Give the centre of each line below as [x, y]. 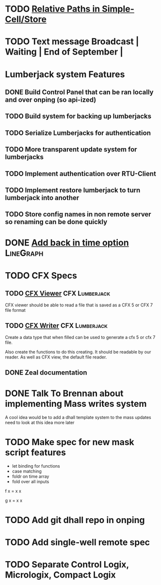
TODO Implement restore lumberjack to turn [73, 190]
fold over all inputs [31, 481]
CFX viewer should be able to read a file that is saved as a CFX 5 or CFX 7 [79, 305]
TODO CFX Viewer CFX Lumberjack [58, 293]
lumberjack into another [42, 198]
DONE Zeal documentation [46, 372]
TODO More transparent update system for [71, 150]
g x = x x [14, 500]
